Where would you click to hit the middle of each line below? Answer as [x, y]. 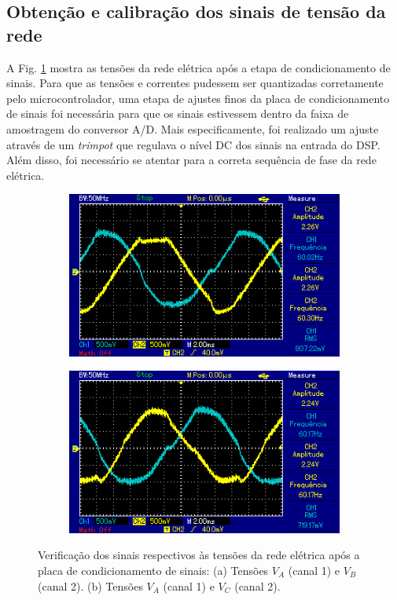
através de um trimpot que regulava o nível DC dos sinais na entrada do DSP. [193, 144]
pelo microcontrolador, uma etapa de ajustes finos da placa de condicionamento [198, 98]
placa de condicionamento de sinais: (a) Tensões [153, 570]
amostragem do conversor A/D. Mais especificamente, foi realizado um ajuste [193, 128]
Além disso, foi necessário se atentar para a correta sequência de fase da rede [191, 160]
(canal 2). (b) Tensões [90, 585]
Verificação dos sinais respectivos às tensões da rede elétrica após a [199, 555]
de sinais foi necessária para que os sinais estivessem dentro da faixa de [178, 113]
